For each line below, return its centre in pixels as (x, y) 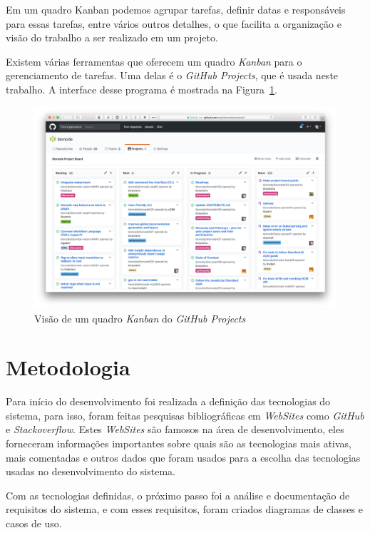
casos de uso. (34, 523)
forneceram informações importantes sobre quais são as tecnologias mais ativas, (179, 443)
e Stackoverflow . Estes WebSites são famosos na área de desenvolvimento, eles (175, 429)
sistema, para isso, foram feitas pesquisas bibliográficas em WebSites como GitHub (185, 415)
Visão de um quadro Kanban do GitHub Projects (140, 318)
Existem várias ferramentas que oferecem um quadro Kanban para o (154, 61)
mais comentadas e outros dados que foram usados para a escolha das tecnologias (183, 457)
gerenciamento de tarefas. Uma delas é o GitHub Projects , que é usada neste (172, 75)
